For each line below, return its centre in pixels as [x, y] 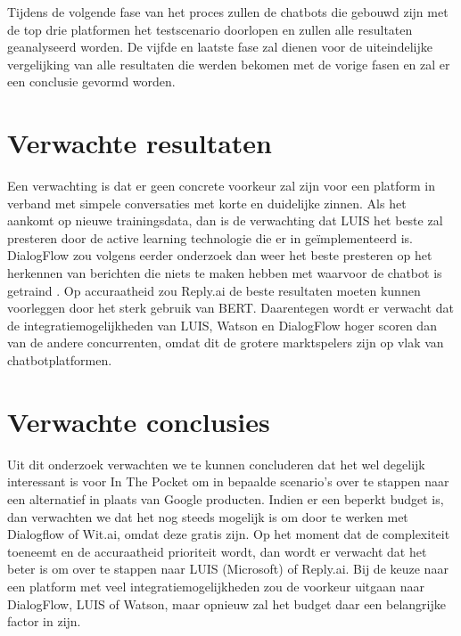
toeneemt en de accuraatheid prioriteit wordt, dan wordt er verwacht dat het [217, 551]
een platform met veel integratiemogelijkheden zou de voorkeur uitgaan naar [216, 586]
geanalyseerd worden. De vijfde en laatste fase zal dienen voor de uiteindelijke [220, 47]
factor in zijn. [44, 621]
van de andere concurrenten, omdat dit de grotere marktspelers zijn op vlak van [226, 342]
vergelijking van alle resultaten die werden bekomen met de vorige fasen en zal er [229, 64]
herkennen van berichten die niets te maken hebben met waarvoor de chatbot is [225, 273]
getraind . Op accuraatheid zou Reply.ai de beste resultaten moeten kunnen [214, 290]
